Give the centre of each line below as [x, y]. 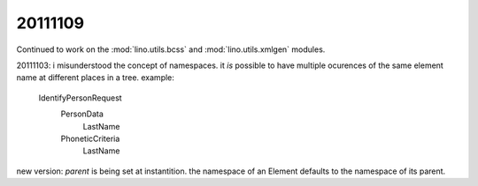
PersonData [82, 114]
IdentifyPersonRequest [81, 98]
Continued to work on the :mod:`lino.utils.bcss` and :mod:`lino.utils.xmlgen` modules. [171, 49]
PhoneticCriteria [90, 138]
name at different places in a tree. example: [95, 78]
